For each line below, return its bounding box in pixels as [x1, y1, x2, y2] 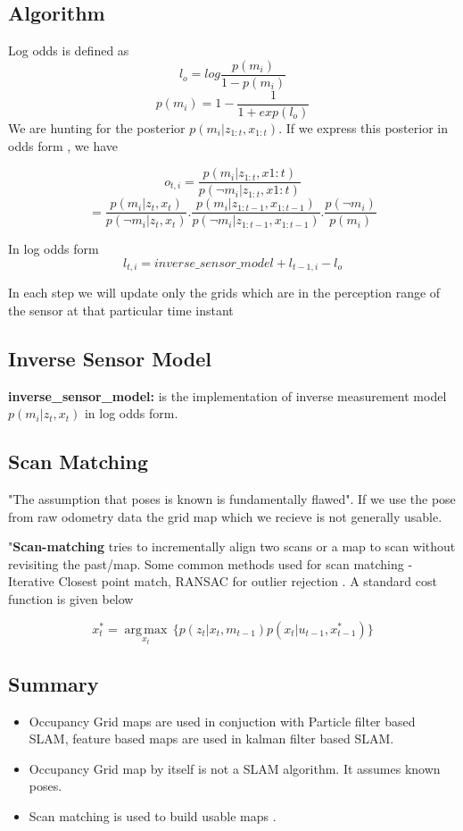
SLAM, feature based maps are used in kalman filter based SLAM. [29, 729, 394, 748]
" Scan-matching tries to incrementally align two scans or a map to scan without [8, 537, 456, 556]
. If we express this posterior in [278, 118, 448, 137]
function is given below [8, 590, 134, 609]
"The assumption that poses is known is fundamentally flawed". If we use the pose [8, 490, 456, 508]
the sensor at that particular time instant [8, 300, 234, 319]
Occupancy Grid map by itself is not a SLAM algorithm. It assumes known [29, 759, 441, 777]
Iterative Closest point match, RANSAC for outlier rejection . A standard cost [8, 572, 437, 591]
